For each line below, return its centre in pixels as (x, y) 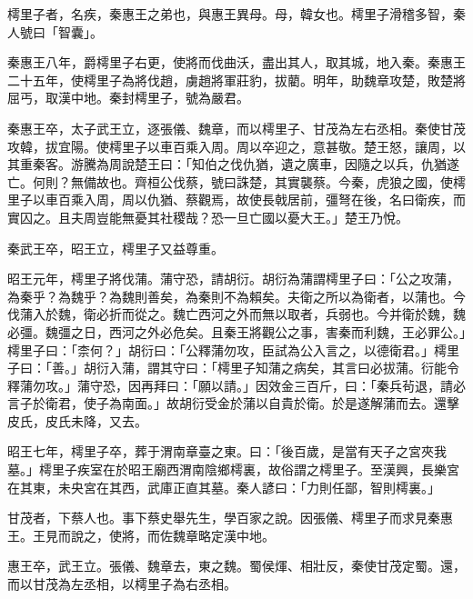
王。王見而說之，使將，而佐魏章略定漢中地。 (141, 535)
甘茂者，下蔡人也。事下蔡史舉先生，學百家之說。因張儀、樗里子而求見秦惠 (230, 518)
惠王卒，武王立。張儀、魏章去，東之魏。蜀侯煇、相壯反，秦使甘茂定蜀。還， (236, 566)
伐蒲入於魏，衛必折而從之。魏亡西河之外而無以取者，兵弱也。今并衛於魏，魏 (236, 314)
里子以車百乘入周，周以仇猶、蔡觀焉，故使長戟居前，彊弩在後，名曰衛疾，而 (236, 200)
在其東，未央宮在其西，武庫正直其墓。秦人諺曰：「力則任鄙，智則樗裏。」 (224, 487)
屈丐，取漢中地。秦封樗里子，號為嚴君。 (128, 98)
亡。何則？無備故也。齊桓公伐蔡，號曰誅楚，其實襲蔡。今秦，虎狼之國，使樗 (236, 181)
